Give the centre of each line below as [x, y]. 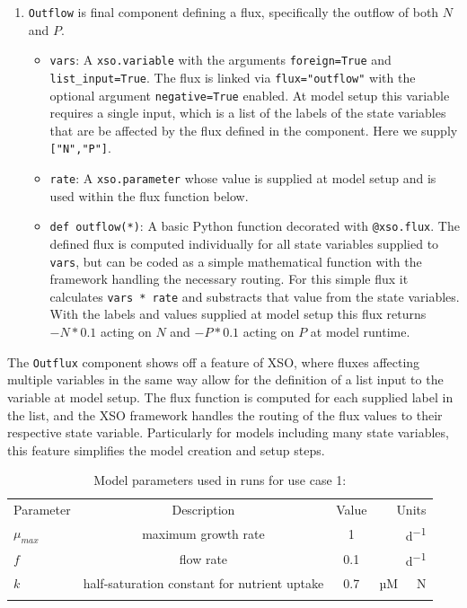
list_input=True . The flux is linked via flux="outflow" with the [233, 77]
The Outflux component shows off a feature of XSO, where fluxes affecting [214, 361]
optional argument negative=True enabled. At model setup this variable [250, 95]
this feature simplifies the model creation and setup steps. [166, 449]
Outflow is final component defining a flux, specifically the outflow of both [233, 12]
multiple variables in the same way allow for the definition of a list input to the [225, 379]
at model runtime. [360, 332]
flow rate [203, 559]
